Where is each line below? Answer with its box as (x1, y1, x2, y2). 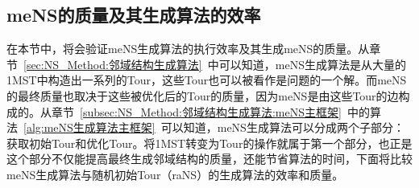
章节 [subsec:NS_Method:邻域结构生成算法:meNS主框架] (51, 103, 342, 120)
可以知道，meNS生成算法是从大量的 (218, 55, 406, 72)
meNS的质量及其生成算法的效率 (6, 2, 261, 27)
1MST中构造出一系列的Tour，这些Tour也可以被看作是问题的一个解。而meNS (6, 72, 407, 88)
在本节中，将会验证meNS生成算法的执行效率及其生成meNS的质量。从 (6, 40, 370, 57)
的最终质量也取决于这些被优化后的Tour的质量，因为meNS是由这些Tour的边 (6, 87, 399, 104)
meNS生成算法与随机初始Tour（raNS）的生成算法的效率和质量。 (6, 166, 344, 182)
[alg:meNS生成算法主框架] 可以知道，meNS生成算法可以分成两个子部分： (23, 119, 404, 136)
